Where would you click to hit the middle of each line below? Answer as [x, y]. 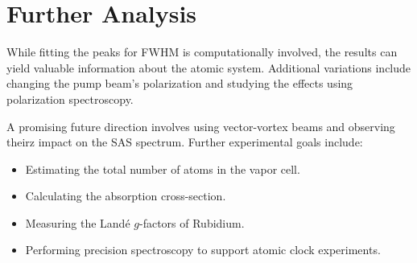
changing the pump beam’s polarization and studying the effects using [180, 83]
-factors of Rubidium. [192, 222]
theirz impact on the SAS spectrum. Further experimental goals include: [185, 142]
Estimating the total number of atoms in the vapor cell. [163, 168]
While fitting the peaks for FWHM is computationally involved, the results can [202, 52]
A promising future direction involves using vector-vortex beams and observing [201, 126]
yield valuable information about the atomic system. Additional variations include [209, 67]
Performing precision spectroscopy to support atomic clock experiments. [203, 250]
